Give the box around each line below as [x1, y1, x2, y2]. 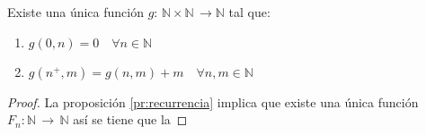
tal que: [228, 3, 271, 21]
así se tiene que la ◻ [73, 110, 188, 129]
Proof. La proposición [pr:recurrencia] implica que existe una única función [7, 92, 419, 111]
